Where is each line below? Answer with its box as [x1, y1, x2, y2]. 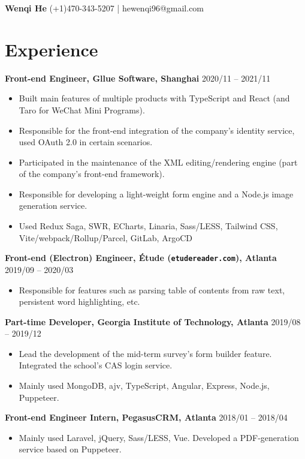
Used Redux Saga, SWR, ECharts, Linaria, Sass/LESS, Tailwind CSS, [19, 220, 278, 232]
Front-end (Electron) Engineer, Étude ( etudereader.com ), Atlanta [5, 251, 277, 264]
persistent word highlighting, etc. [19, 295, 140, 308]
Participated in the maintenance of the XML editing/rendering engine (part [19, 155, 298, 168]
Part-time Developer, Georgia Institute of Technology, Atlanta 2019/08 [5, 315, 301, 328]
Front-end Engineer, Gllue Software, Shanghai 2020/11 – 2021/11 [5, 71, 271, 84]
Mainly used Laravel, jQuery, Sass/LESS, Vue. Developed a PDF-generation [19, 431, 299, 443]
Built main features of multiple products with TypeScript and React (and [19, 92, 290, 104]
